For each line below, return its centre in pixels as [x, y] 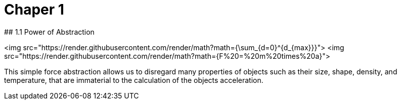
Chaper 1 [34, 10]
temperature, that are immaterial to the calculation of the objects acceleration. [134, 80]
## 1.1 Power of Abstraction [49, 32]
